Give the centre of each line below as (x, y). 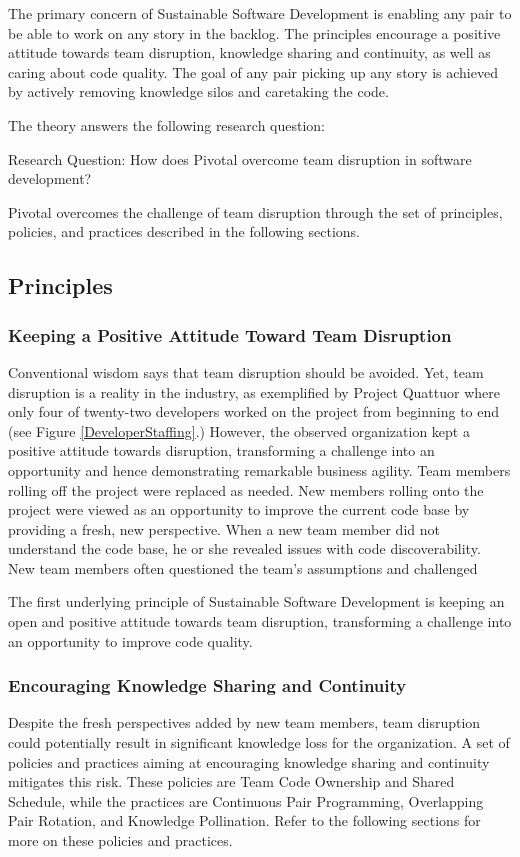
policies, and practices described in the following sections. (184, 231)
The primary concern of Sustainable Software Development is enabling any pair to (260, 13)
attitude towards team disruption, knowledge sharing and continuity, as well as (249, 52)
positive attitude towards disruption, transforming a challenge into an (221, 450)
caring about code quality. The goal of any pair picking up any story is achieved (253, 71)
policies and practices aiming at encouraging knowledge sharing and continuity (249, 761)
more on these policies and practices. (120, 840)
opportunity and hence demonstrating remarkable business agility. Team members (259, 469)
